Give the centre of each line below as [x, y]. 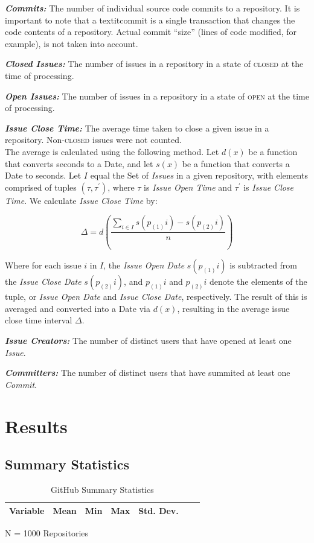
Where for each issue [43, 265]
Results [36, 426]
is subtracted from [264, 265]
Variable [27, 510]
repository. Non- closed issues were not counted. [93, 140]
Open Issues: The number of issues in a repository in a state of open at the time [157, 96]
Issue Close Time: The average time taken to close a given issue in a [137, 128]
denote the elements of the [258, 281]
